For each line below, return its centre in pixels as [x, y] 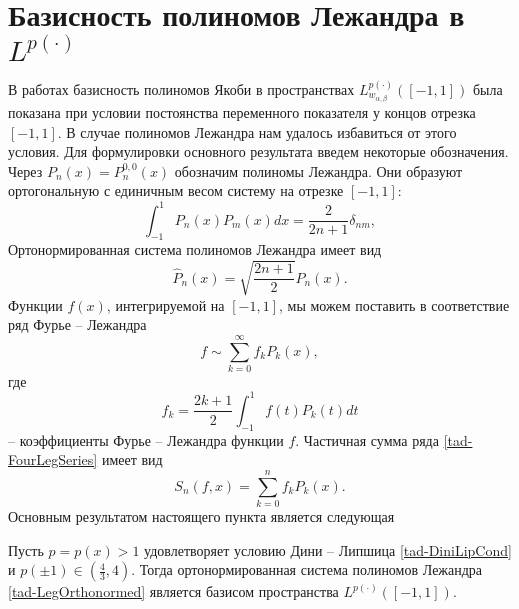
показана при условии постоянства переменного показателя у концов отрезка [242, 112]
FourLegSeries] [53, 459]
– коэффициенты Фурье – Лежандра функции [146, 439]
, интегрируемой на [165, 304]
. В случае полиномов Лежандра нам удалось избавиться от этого [257, 131]
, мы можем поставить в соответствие [394, 304]
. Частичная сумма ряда [367, 439]
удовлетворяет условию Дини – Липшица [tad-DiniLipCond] [328, 549]
